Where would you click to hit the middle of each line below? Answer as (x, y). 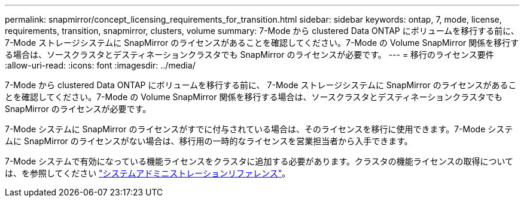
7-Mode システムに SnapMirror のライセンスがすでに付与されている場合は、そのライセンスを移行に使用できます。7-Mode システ (259, 129)
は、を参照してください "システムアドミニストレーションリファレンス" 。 (148, 173)
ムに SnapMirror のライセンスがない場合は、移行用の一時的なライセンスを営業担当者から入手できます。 (209, 141)
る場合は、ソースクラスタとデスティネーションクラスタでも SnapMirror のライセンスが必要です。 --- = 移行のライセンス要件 (249, 55)
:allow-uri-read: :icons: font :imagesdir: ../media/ (100, 65)
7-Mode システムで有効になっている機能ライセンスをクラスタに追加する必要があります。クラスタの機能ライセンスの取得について (259, 161)
